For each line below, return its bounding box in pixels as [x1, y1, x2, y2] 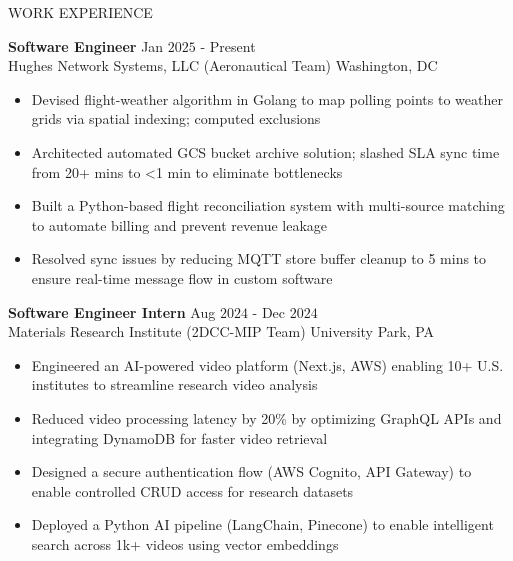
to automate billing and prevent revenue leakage [31, 214, 328, 235]
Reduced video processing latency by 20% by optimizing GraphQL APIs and [31, 407, 502, 428]
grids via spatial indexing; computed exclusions [31, 108, 321, 129]
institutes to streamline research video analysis [31, 374, 318, 395]
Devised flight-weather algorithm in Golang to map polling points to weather [31, 88, 503, 109]
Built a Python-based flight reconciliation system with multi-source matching [31, 195, 505, 216]
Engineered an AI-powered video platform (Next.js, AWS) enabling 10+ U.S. [31, 354, 504, 375]
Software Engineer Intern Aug [8, 301, 216, 322]
